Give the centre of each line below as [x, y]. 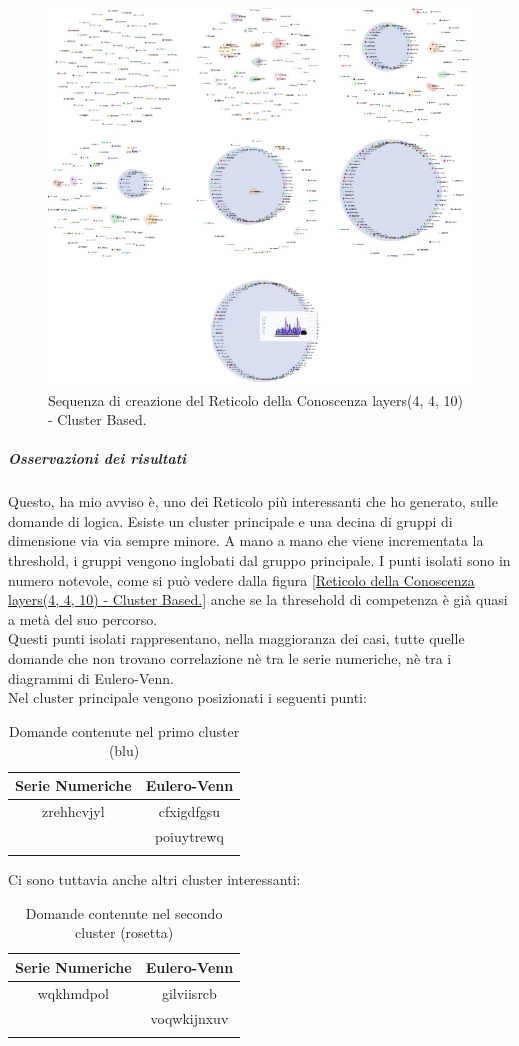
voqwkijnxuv [189, 1017]
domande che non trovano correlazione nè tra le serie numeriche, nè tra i [230, 658]
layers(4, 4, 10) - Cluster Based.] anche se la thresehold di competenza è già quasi [258, 599]
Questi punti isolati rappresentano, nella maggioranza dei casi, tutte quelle [236, 638]
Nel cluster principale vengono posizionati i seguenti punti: [187, 697]
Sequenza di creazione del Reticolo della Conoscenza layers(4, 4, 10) [255, 399]
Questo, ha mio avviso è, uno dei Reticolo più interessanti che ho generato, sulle [253, 501]
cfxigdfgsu [189, 810]
